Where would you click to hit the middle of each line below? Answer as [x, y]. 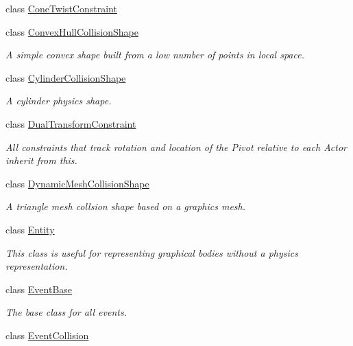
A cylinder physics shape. [59, 101]
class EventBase [39, 289]
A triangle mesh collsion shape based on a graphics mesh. [125, 206]
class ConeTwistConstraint [61, 8]
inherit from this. [41, 160]
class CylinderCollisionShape [66, 77]
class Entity [30, 229]
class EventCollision [47, 335]
